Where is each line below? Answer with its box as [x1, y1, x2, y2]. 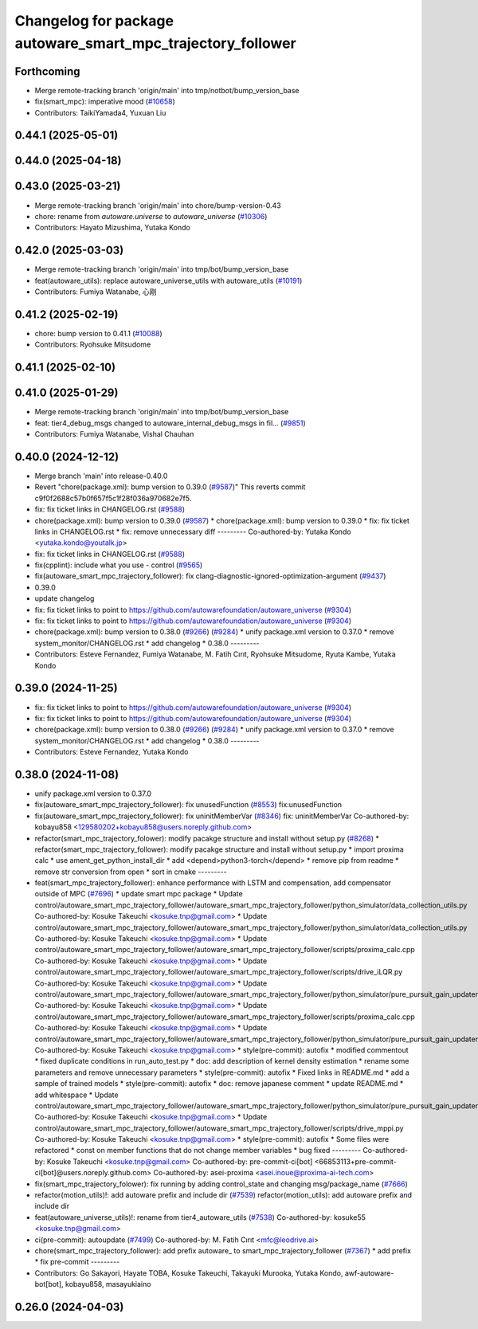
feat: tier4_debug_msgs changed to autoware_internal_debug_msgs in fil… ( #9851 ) [34, 418, 306, 428]
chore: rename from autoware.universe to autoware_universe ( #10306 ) [34, 211, 268, 221]
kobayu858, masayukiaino [65, 1280, 151, 1289]
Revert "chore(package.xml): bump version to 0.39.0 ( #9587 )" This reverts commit [34, 482, 306, 492]
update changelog [34, 594, 95, 603]
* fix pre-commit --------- [34, 1257, 120, 1267]
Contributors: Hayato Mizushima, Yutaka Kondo [34, 223, 190, 233]
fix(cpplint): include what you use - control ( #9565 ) [34, 560, 203, 570]
